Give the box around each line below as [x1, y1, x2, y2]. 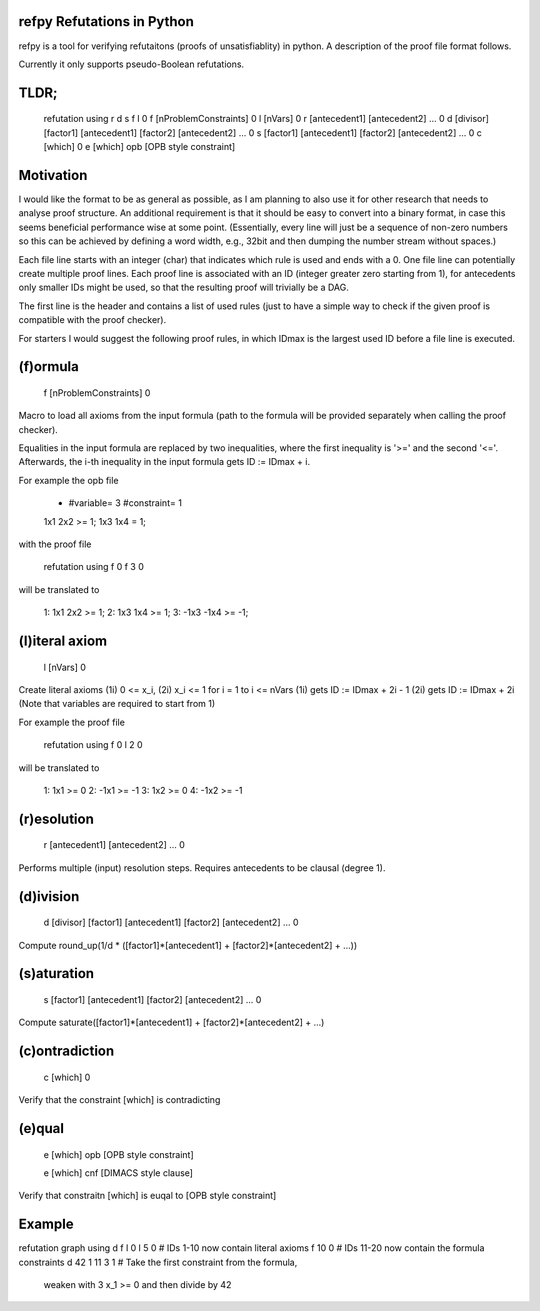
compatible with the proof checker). [18, 314, 167, 326]
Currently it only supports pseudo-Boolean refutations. [18, 58, 245, 70]
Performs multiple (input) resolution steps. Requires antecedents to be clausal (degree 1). [18, 861, 386, 874]
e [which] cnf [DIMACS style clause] [43, 1166, 194, 1179]
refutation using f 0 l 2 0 [43, 739, 144, 751]
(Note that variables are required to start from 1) [18, 698, 216, 710]
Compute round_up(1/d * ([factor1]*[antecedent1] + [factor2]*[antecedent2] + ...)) [18, 939, 358, 951]
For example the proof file [18, 716, 125, 728]
